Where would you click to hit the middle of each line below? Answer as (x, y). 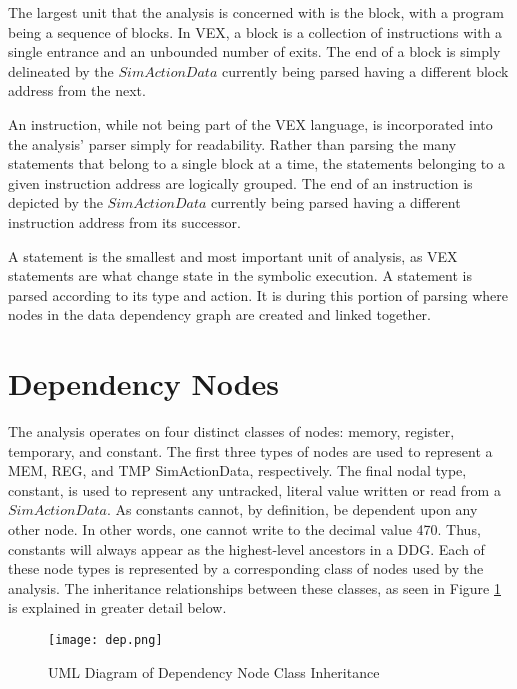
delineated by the (61, 70)
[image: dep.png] (105, 639)
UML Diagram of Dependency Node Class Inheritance (214, 671)
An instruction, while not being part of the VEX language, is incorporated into (250, 123)
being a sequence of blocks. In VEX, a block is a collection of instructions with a (255, 31)
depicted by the (55, 202)
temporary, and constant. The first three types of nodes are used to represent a (250, 450)
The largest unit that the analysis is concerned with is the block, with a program (256, 12)
